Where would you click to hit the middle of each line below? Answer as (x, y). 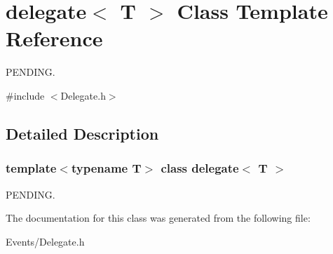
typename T (106, 168)
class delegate (200, 168)
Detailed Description (82, 133)
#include (25, 95)
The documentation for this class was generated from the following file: (158, 218)
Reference (54, 38)
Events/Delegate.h (45, 241)
